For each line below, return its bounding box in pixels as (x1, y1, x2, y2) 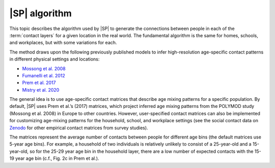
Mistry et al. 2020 (22, 87, 60, 93)
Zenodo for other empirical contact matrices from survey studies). (9, 125, 148, 131)
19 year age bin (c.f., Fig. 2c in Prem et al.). (9, 155, 99, 161)
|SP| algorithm (9, 8, 72, 19)
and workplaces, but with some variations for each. (9, 40, 117, 46)
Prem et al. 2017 (22, 79, 56, 86)
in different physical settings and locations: (9, 56, 100, 62)
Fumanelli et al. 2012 (22, 72, 66, 78)
